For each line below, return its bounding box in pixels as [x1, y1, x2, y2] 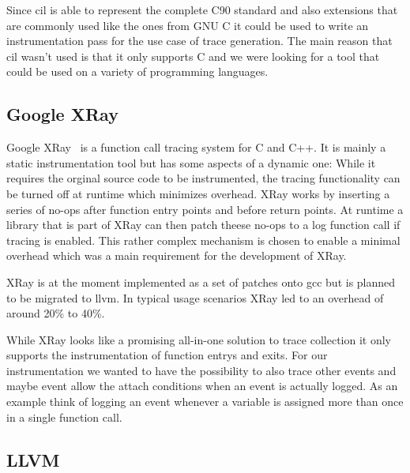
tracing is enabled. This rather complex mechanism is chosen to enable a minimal [6, 231, 401, 248]
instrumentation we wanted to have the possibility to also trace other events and [6, 362, 397, 378]
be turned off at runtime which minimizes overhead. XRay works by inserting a [6, 185, 390, 201]
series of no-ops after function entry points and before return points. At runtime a [6, 201, 404, 217]
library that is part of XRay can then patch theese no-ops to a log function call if [6, 216, 401, 233]
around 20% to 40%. [6, 305, 105, 321]
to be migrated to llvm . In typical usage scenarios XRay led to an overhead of [6, 289, 384, 306]
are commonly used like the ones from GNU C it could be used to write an [6, 17, 369, 33]
